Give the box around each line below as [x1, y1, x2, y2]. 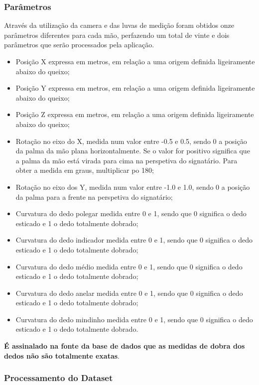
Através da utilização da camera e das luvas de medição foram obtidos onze [4, 20, 234, 30]
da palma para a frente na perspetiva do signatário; [15, 191, 173, 202]
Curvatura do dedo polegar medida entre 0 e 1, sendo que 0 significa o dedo [15, 208, 247, 219]
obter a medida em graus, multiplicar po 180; [15, 165, 154, 175]
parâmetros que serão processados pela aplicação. [4, 39, 154, 50]
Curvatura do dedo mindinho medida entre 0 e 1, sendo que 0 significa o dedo [15, 314, 253, 324]
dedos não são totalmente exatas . [4, 350, 120, 361]
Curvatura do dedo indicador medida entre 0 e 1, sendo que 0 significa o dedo [15, 235, 253, 245]
